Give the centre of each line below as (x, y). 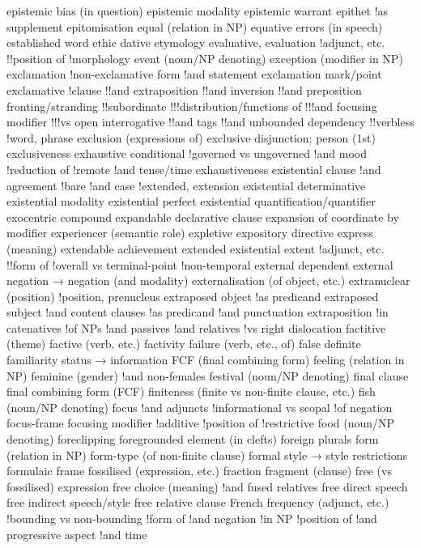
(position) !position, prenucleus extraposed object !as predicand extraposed (193, 296)
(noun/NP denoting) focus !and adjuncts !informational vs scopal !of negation (200, 407)
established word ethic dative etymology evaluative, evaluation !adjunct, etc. (196, 42)
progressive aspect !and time (77, 534)
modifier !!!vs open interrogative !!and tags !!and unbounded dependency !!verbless (210, 122)
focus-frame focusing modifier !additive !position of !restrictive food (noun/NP (201, 423)
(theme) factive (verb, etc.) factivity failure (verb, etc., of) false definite (184, 344)
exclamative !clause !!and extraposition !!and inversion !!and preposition (184, 89)
